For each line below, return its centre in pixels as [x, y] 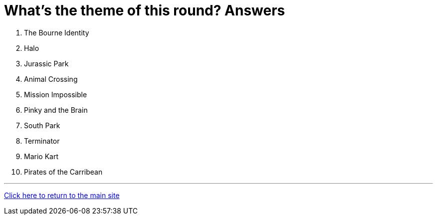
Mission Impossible [56, 94]
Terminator [42, 141]
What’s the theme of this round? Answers [145, 10]
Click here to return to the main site [62, 195]
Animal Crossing [51, 79]
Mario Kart [41, 156]
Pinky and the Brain [56, 110]
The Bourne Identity [57, 32]
